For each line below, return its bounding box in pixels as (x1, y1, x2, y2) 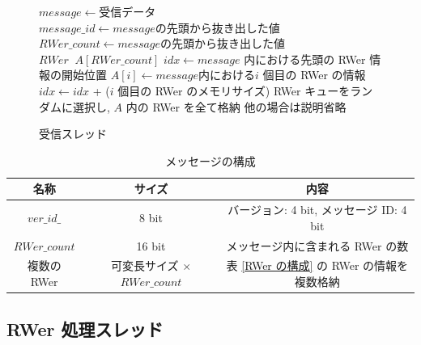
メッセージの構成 (165, 152, 256, 169)
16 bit (136, 237, 166, 254)
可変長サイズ (110, 257, 179, 274)
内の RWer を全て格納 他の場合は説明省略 (125, 98, 347, 115)
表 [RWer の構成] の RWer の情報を (226, 257, 409, 274)
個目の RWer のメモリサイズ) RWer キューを (117, 82, 351, 99)
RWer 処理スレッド (6, 316, 164, 341)
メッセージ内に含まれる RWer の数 (226, 237, 409, 254)
